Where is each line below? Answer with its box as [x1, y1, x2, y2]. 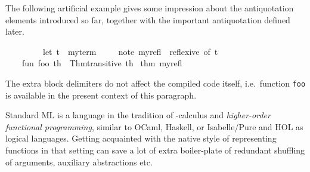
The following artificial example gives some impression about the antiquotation [5, 2, 294, 14]
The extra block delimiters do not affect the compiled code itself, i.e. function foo [5, 76, 306, 89]
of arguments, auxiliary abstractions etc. [5, 155, 153, 168]
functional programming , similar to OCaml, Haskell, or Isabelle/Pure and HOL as [5, 120, 303, 133]
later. [5, 25, 24, 38]
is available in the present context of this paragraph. [5, 88, 197, 101]
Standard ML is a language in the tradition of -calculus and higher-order [5, 109, 271, 121]
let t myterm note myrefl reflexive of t [42, 45, 218, 57]
